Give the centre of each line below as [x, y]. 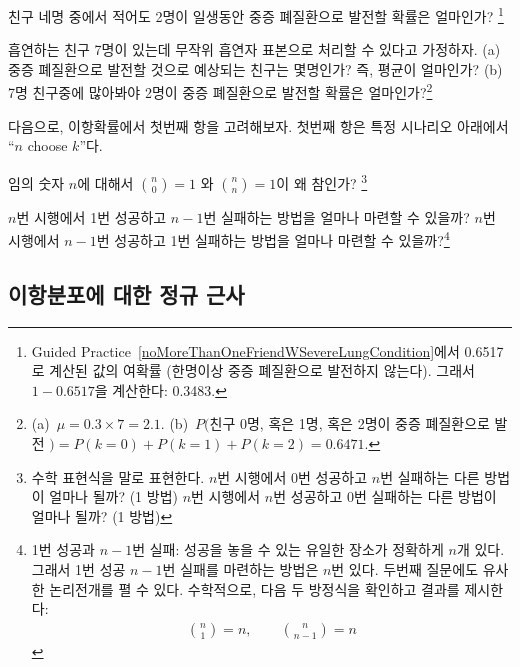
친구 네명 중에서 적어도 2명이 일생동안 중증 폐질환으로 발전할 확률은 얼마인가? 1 [256, 14]
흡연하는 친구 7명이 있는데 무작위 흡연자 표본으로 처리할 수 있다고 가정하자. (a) [254, 49]
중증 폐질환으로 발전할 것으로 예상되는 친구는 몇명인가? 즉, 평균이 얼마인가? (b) [255, 68]
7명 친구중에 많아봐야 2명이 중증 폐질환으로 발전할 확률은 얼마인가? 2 [220, 91]
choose [47, 145]
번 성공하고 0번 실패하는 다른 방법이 [385, 496]
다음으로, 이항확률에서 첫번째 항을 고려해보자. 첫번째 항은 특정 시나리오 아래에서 [258, 125]
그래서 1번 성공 [78, 568]
